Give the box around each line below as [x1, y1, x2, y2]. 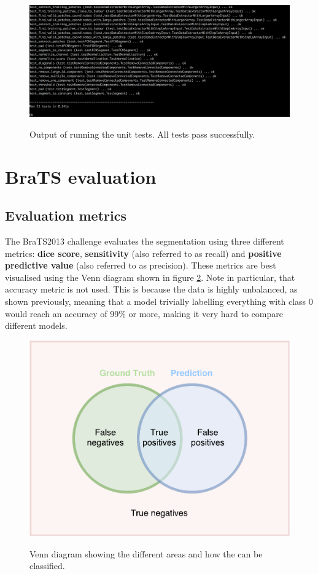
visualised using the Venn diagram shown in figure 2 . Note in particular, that [5, 270, 295, 283]
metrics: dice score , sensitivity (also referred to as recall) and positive [5, 246, 282, 259]
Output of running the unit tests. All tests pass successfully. [29, 127, 255, 140]
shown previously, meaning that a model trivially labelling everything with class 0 [5, 294, 313, 307]
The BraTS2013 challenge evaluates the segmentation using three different [5, 234, 284, 247]
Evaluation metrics [5, 206, 126, 225]
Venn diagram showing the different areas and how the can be [29, 547, 263, 560]
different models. [5, 319, 68, 332]
